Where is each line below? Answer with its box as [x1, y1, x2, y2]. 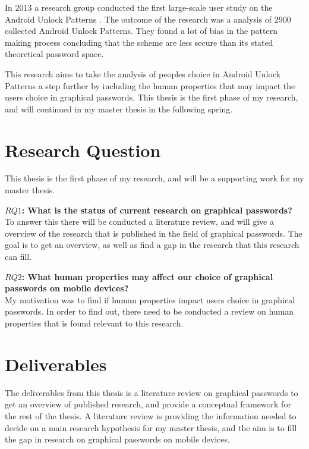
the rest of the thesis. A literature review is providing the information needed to [5, 409, 297, 422]
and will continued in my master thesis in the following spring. [5, 102, 233, 115]
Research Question [5, 137, 161, 162]
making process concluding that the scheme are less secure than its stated [5, 36, 273, 48]
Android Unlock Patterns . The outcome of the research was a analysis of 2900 [5, 12, 291, 25]
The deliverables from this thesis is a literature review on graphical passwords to [5, 386, 298, 398]
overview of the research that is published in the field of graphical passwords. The [5, 227, 302, 239]
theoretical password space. [5, 48, 104, 60]
